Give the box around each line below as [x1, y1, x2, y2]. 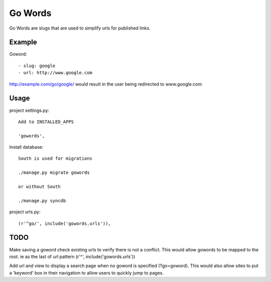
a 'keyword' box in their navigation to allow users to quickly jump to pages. [9, 269, 164, 275]
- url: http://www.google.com [18, 70, 93, 76]
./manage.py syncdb [18, 198, 66, 203]
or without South [18, 184, 61, 190]
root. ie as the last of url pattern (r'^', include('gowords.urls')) [9, 253, 135, 259]
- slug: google [18, 63, 56, 69]
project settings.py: [9, 107, 50, 113]
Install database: [9, 144, 44, 150]
